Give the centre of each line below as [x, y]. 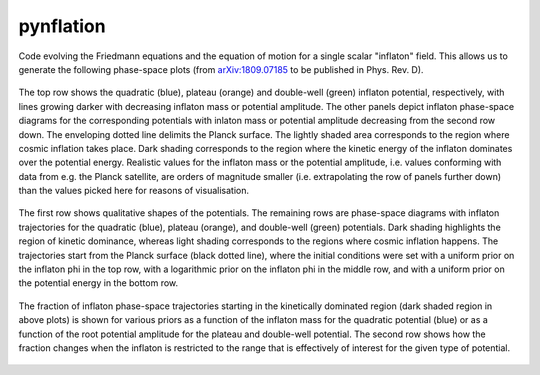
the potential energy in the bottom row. [98, 283]
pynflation [62, 26]
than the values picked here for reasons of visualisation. [134, 191]
